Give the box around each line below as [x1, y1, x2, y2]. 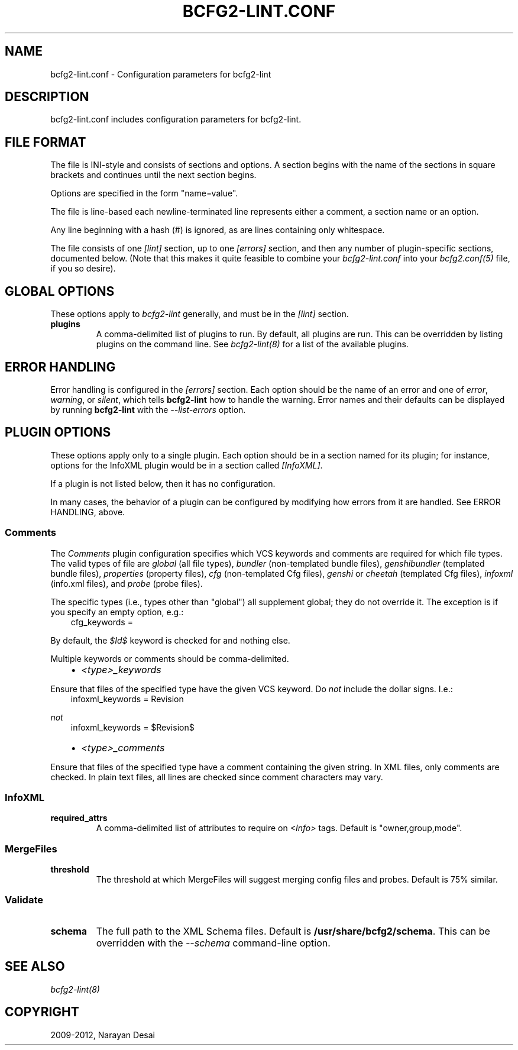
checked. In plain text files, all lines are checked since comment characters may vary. [50, 771, 383, 782]
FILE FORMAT [5, 134, 86, 150]
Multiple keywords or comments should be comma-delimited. [50, 653, 289, 664]
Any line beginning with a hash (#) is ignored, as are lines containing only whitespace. [50, 225, 385, 235]
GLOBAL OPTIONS [5, 283, 115, 299]
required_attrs [50, 813, 108, 823]
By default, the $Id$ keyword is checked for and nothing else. [50, 635, 290, 645]
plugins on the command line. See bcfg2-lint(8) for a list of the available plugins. [96, 339, 409, 350]
